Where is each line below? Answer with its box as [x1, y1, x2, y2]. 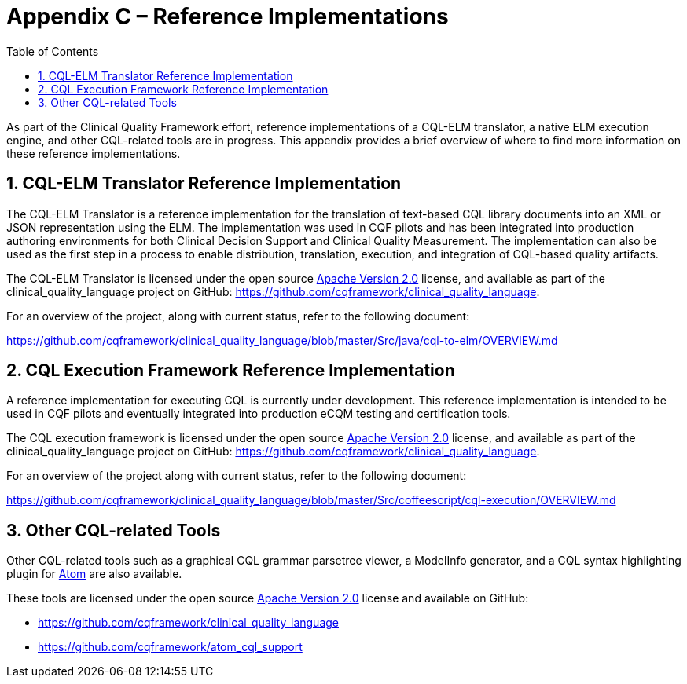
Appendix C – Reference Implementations [6, 3, 449, 30]
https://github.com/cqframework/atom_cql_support [38, 640, 303, 654]
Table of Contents [6, 44, 99, 58]
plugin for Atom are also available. [6, 567, 182, 581]
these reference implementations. [6, 146, 181, 160]
